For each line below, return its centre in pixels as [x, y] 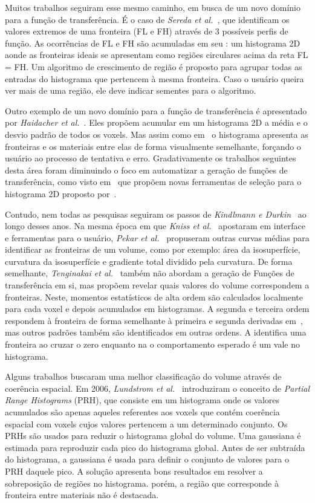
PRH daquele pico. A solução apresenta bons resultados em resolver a [134, 471]
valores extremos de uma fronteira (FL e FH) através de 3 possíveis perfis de [147, 31]
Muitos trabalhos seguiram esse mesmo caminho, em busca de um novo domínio [153, 7]
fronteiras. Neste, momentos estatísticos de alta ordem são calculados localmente [154, 297]
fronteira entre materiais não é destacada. [82, 495]
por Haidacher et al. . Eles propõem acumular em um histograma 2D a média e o [156, 122]
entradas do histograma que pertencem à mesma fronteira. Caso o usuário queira [154, 78]
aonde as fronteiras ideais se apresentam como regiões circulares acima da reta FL [157, 55]
